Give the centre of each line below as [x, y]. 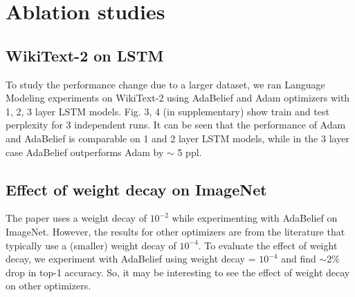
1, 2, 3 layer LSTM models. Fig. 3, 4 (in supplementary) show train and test [167, 111]
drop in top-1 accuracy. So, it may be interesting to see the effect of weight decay [178, 272]
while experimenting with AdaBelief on [255, 218]
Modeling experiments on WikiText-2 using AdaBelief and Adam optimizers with [178, 98]
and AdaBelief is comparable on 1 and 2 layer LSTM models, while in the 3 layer [177, 138]
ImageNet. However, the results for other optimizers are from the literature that [175, 231]
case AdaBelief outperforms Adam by [85, 152]
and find [299, 259]
